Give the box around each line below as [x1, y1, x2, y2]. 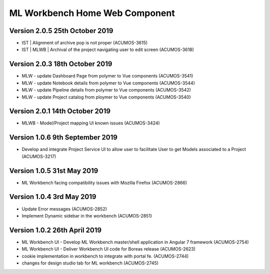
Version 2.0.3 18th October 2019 [9, 60, 112, 68]
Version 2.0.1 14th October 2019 [9, 107, 111, 115]
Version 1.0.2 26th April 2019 [9, 225, 102, 234]
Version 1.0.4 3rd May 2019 [9, 192, 96, 201]
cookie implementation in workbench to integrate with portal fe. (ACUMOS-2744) [21, 253, 189, 259]
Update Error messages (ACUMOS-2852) [21, 205, 107, 212]
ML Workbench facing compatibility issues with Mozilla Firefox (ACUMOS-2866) [21, 179, 187, 185]
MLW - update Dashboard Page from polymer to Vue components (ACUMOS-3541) [21, 73, 193, 79]
